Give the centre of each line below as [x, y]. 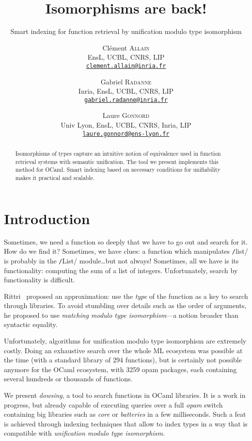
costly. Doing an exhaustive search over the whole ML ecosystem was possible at [123, 350]
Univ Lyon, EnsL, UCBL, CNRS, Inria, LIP [126, 125]
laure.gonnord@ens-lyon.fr [126, 134]
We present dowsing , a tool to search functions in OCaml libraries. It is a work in [125, 395]
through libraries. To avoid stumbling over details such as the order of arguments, [125, 305]
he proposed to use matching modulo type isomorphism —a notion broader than [121, 315]
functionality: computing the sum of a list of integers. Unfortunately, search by [121, 270]
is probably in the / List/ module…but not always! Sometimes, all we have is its [121, 260]
